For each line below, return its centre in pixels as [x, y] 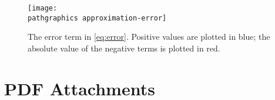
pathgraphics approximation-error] [97, 18]
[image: [43, 8]
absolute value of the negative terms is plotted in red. [124, 48]
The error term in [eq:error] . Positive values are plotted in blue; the [149, 37]
